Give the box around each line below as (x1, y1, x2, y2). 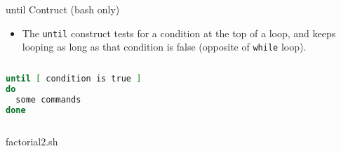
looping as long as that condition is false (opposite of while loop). (22, 39, 307, 54)
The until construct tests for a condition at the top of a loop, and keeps (22, 25, 336, 40)
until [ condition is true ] (6, 73, 142, 84)
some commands (15, 94, 81, 105)
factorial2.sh (6, 134, 58, 149)
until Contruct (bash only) (6, 2, 120, 16)
